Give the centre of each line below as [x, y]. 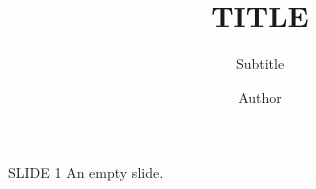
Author [260, 96]
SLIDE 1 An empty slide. [86, 172]
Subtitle [260, 63]
